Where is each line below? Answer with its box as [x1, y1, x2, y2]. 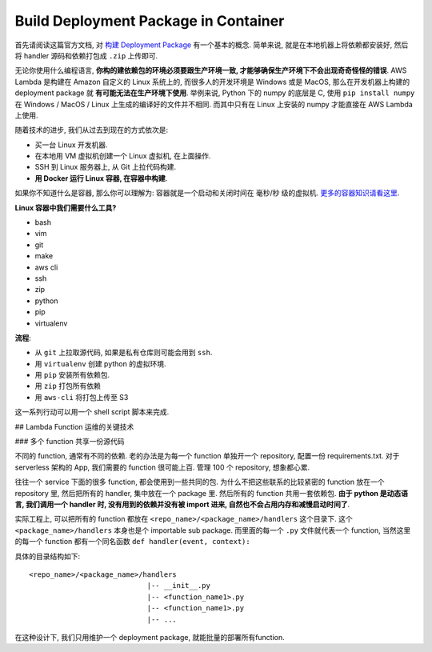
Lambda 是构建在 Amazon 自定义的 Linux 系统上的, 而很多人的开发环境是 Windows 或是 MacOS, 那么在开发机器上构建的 [14, 77, 410, 86]
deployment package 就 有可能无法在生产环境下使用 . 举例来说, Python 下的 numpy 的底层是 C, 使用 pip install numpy [14, 88, 415, 98]
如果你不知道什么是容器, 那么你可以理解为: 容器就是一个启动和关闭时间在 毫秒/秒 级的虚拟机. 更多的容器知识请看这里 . [14, 188, 400, 198]
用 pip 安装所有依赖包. [34, 370, 110, 380]
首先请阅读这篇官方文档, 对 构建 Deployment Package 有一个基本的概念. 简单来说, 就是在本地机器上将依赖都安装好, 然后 [14, 40, 409, 50]
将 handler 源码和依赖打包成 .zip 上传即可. [14, 50, 158, 60]
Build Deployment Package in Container [14, 12, 285, 30]
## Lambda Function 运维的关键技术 [14, 422, 134, 431]
